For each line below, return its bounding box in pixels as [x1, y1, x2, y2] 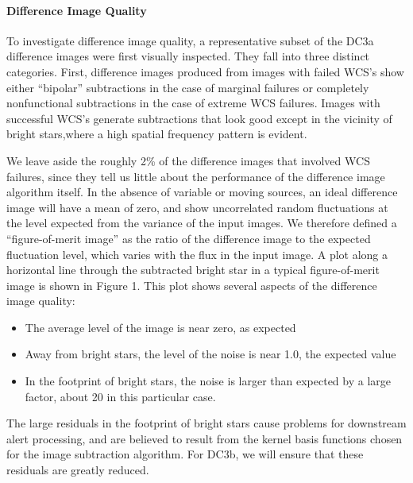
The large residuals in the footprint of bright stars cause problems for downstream [6, 415, 407, 431]
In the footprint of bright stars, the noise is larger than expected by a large [25, 373, 392, 389]
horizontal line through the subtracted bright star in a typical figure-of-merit [6, 261, 380, 278]
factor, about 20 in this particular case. [25, 388, 216, 404]
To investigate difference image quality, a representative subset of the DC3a [6, 32, 374, 48]
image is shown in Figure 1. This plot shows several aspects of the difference [6, 276, 377, 293]
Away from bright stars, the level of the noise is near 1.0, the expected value [25, 346, 396, 362]
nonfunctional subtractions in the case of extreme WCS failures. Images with [6, 95, 380, 111]
